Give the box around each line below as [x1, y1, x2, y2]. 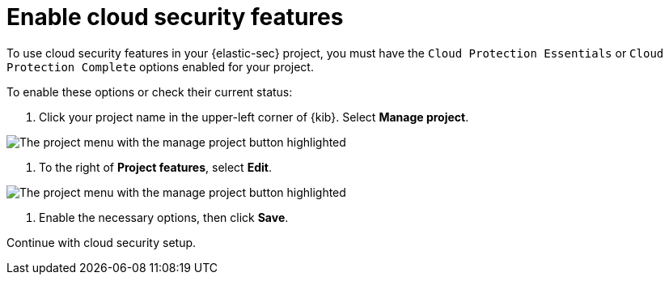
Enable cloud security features [6, 3, 344, 31]
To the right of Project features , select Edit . [39, 160, 272, 174]
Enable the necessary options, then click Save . [39, 210, 289, 224]
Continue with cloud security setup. [6, 235, 197, 249]
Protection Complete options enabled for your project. [6, 59, 314, 74]
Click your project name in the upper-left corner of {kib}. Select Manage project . [39, 109, 469, 124]
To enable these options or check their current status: [6, 84, 293, 99]
